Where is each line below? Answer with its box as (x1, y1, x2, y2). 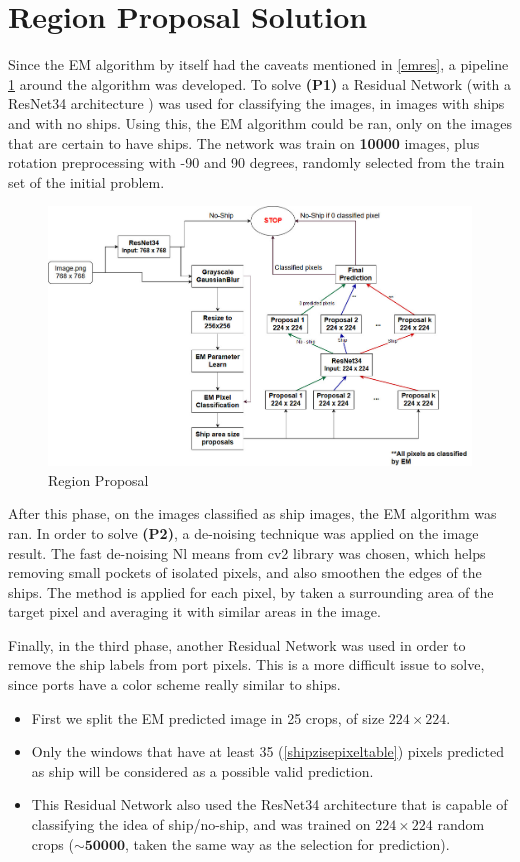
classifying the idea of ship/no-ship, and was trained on (31, 814, 371, 835)
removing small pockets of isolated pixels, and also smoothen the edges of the (8, 562, 482, 583)
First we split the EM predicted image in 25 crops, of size (31, 707, 385, 728)
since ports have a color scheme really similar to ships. (8, 674, 341, 695)
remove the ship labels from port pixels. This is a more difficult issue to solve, (8, 654, 485, 675)
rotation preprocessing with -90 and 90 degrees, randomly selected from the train (8, 152, 505, 173)
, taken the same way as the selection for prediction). (125, 833, 450, 854)
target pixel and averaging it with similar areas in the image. (8, 601, 381, 622)
